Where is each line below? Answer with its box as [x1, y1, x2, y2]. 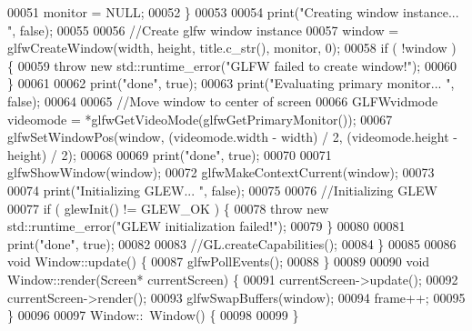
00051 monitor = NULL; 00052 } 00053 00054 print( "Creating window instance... [7, 3, 459, 21]
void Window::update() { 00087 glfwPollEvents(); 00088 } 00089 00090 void [7, 252, 430, 271]
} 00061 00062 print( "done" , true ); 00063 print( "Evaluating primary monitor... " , [7, 74, 455, 93]
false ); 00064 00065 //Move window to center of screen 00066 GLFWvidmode [7, 91, 438, 110]
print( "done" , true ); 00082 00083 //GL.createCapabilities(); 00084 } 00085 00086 [7, 234, 457, 253]
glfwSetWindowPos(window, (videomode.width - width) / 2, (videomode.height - [7, 127, 457, 146]
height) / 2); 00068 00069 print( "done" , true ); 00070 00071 [7, 145, 332, 164]
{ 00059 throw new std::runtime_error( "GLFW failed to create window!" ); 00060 [7, 55, 457, 75]
